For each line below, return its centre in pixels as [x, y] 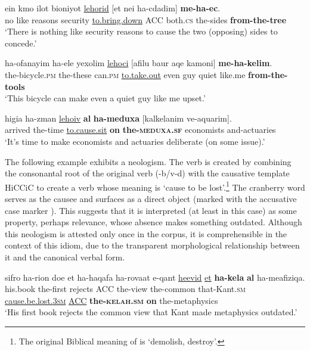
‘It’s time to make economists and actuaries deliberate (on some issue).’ [135, 141]
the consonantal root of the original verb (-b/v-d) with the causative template [147, 173]
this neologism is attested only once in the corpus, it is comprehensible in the [146, 233]
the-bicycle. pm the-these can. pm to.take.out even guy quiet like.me [125, 74]
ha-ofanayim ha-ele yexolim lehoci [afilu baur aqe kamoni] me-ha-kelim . [139, 63]
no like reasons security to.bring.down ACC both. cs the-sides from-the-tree [146, 19]
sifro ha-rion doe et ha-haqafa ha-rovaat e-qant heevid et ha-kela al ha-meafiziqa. [155, 277]
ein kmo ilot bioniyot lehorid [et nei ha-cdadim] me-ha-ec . [113, 8]
